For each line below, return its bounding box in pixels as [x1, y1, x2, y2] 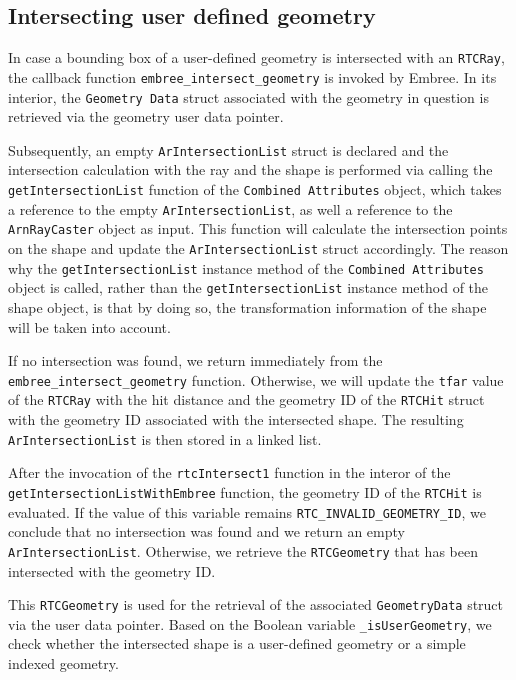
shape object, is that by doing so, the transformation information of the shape [8, 296, 487, 317]
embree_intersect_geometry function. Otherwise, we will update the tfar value [8, 369, 504, 390]
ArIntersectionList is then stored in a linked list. [8, 428, 322, 449]
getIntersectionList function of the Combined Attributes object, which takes [8, 179, 502, 200]
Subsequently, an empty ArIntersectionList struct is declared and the [8, 139, 449, 160]
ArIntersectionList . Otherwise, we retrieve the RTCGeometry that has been [8, 540, 478, 561]
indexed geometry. [8, 653, 119, 674]
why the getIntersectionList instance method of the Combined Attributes [8, 257, 484, 278]
